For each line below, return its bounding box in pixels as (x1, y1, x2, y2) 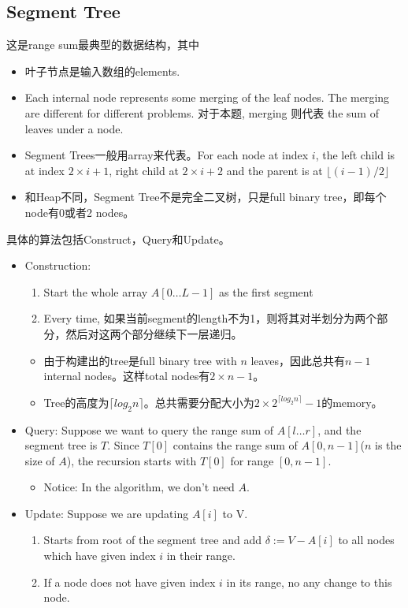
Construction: (24, 257, 91, 274)
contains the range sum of (172, 437, 298, 453)
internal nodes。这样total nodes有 (43, 367, 210, 384)
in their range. (166, 547, 236, 564)
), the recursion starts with (66, 452, 197, 468)
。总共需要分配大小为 (143, 394, 254, 410)
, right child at (109, 162, 179, 178)
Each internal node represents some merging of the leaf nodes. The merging (24, 89, 390, 106)
